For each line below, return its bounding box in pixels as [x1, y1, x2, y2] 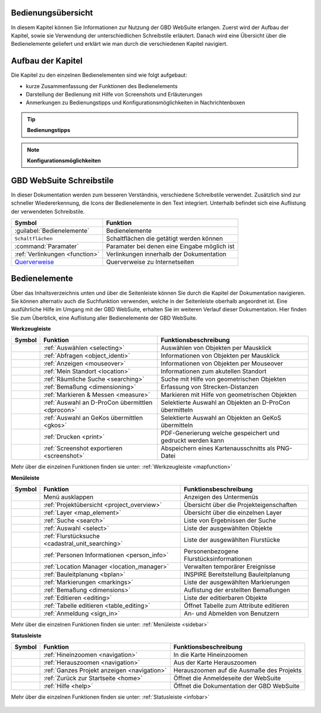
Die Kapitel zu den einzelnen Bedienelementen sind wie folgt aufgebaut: [11, 71, 187, 79]
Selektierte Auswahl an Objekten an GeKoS [160, 414, 282, 422]
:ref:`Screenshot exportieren [43, 444, 123, 452]
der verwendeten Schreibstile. [11, 208, 85, 215]
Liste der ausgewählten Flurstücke [183, 536, 281, 544]
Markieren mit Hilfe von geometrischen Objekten [160, 390, 297, 399]
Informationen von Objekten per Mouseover [160, 359, 284, 368]
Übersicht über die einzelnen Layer [183, 509, 282, 517]
